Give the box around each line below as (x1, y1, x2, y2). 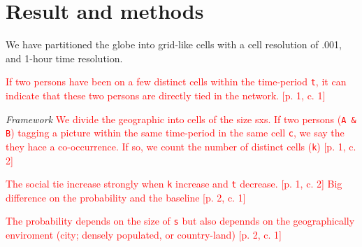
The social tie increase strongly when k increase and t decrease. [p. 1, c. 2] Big (6, 176, 342, 191)
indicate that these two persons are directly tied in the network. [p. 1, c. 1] (6, 87, 326, 102)
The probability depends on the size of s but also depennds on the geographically (6, 213, 355, 228)
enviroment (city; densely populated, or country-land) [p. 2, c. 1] (6, 227, 282, 242)
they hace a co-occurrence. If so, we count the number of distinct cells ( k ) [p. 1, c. (6, 139, 356, 153)
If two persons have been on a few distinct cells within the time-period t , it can (6, 74, 347, 89)
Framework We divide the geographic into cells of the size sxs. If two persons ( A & (6, 111, 356, 126)
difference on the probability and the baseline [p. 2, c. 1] (6, 190, 246, 204)
